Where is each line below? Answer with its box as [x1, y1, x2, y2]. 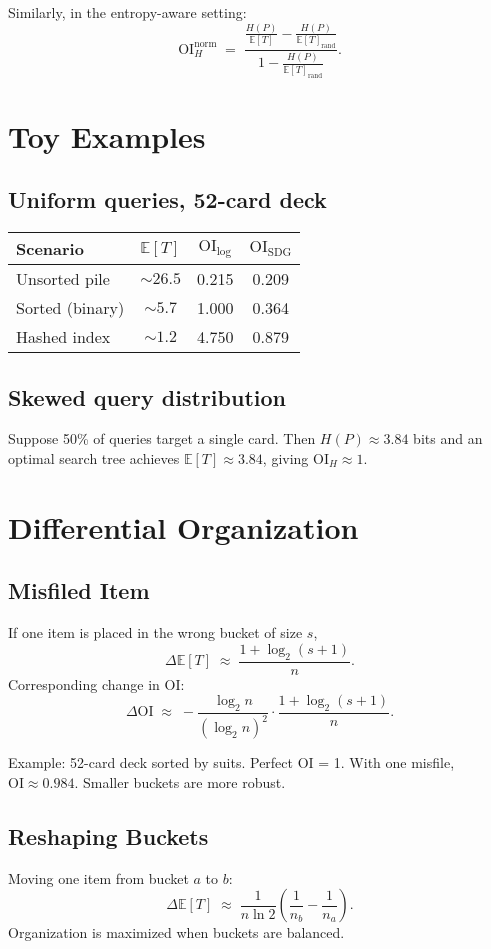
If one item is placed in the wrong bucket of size [8, 622, 303, 643]
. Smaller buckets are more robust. [74, 771, 286, 792]
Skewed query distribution [8, 381, 286, 412]
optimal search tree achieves [8, 448, 180, 468]
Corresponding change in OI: [8, 673, 185, 694]
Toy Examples [8, 115, 206, 156]
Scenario [16, 237, 84, 261]
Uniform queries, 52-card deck [8, 184, 327, 215]
